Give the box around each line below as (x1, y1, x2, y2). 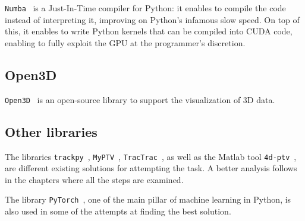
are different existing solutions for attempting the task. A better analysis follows (5, 162, 297, 174)
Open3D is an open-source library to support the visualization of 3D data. (5, 93, 275, 105)
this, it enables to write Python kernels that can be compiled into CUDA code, (5, 25, 293, 37)
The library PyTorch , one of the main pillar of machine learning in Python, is (5, 193, 291, 206)
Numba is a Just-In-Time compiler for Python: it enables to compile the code (5, 2, 286, 14)
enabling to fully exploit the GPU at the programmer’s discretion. (5, 36, 246, 49)
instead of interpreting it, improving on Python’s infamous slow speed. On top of (5, 13, 300, 25)
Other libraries (5, 122, 98, 140)
